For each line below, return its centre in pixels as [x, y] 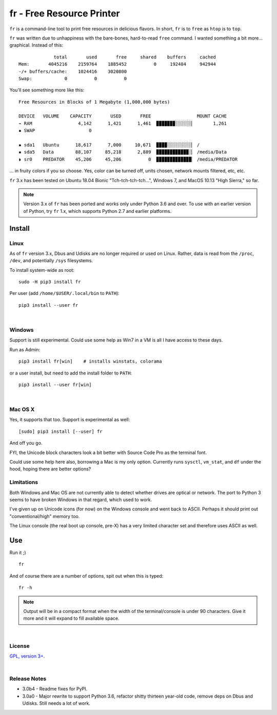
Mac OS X [22, 409]
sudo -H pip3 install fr [50, 282]
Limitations [24, 482]
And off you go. [26, 443]
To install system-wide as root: [42, 270]
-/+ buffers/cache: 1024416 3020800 [73, 71]
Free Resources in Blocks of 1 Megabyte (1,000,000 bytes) [94, 102]
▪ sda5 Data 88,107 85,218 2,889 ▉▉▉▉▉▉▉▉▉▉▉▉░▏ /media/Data [123, 152]
